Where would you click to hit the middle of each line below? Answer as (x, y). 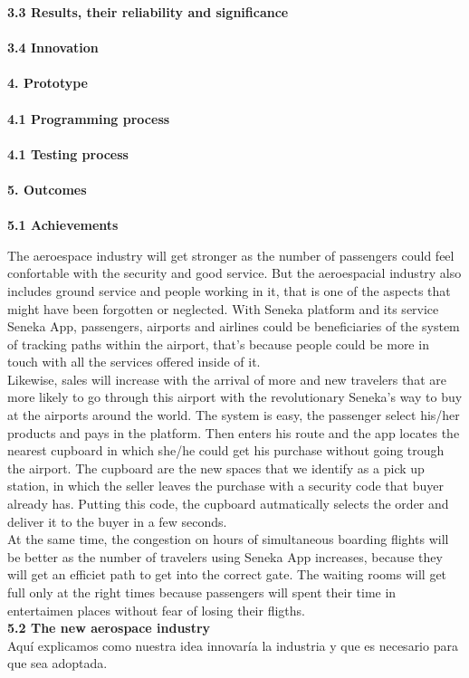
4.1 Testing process (68, 153)
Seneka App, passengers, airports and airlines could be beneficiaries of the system (234, 326)
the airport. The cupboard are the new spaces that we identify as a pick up (216, 468)
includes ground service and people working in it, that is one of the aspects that (229, 290)
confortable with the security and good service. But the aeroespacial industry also (234, 273)
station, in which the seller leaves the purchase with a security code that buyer (225, 486)
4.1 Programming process (89, 118)
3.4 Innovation (53, 48)
